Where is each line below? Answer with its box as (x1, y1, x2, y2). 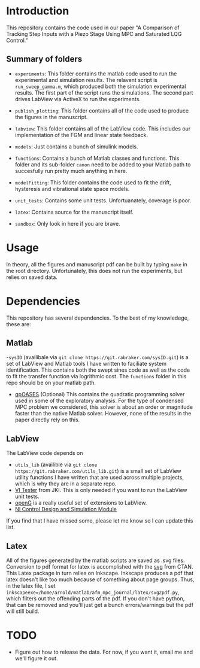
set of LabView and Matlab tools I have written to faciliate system (6, 360, 166, 368)
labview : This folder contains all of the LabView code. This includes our (14, 125, 191, 132)
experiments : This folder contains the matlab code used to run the (14, 70, 177, 77)
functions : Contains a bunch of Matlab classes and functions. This (14, 154, 180, 162)
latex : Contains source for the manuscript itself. (14, 208, 134, 215)
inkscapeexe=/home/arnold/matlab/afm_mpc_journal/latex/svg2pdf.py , (6, 588, 180, 596)
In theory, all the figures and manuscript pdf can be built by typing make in (6, 260, 187, 268)
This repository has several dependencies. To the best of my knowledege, (6, 314, 189, 321)
